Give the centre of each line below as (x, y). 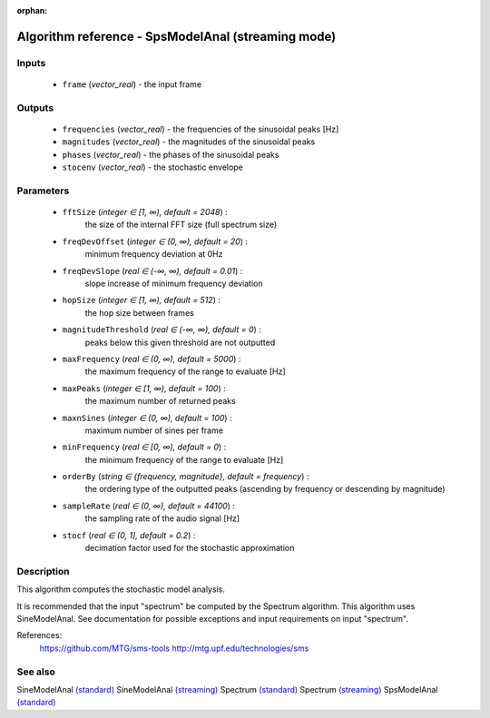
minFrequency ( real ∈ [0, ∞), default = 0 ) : (144, 447)
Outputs (35, 107)
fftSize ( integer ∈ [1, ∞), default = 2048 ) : (145, 212)
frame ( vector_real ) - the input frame (132, 84)
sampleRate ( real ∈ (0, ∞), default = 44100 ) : (149, 506)
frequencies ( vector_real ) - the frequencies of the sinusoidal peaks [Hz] (201, 129)
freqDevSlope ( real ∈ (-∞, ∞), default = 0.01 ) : (152, 270)
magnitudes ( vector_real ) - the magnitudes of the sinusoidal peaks (189, 142)
